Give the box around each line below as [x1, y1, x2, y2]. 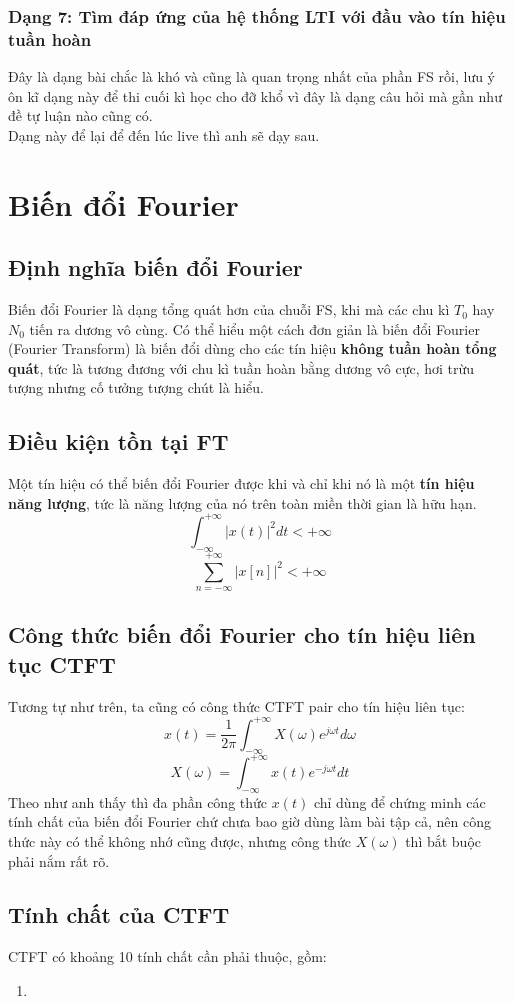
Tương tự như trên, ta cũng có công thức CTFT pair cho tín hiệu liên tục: [8, 695, 465, 716]
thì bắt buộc [405, 830, 481, 851]
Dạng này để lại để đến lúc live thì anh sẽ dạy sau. [8, 124, 320, 145]
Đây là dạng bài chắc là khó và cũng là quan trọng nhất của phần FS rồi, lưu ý [8, 66, 496, 87]
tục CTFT [8, 648, 116, 679]
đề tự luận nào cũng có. [8, 105, 153, 126]
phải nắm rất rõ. [8, 850, 110, 871]
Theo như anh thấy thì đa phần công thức [8, 791, 268, 812]
